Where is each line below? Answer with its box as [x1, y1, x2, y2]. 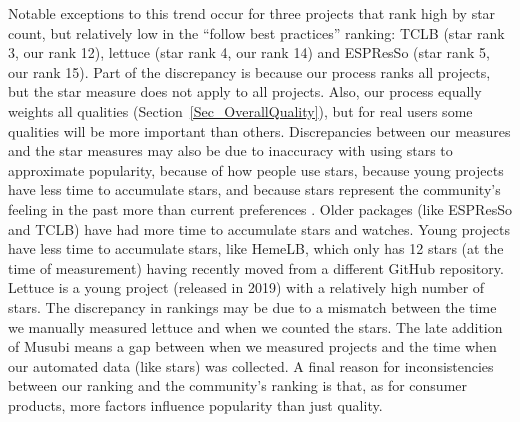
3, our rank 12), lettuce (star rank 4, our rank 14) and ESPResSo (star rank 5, [8, 42, 490, 63]
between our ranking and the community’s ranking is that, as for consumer [8, 375, 468, 396]
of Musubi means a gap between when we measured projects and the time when [8, 336, 497, 357]
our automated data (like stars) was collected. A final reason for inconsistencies [8, 355, 494, 376]
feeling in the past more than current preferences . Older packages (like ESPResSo [8, 198, 512, 219]
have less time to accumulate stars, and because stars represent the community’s [8, 179, 501, 200]
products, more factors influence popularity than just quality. [8, 394, 383, 415]
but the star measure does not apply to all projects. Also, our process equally [8, 81, 482, 102]
